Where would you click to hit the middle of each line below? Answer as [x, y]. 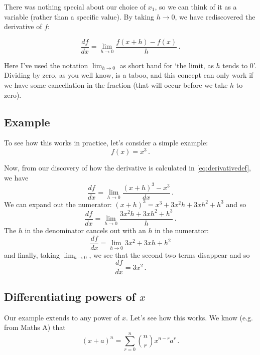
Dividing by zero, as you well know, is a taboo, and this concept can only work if [129, 75]
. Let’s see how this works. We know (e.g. [189, 317]
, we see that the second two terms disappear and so [169, 254]
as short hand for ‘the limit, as [167, 65]
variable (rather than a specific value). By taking [79, 16]
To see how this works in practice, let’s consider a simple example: [106, 143]
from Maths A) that [35, 327]
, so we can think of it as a [196, 7]
